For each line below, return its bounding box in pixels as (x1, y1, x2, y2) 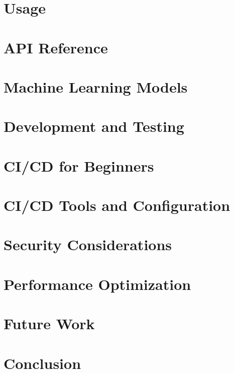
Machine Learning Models (4, 76, 188, 97)
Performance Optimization (4, 273, 191, 294)
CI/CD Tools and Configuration (4, 195, 230, 215)
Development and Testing (4, 116, 184, 136)
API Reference (4, 37, 108, 57)
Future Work (4, 313, 95, 334)
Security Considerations (4, 234, 172, 255)
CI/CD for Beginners (4, 155, 154, 176)
